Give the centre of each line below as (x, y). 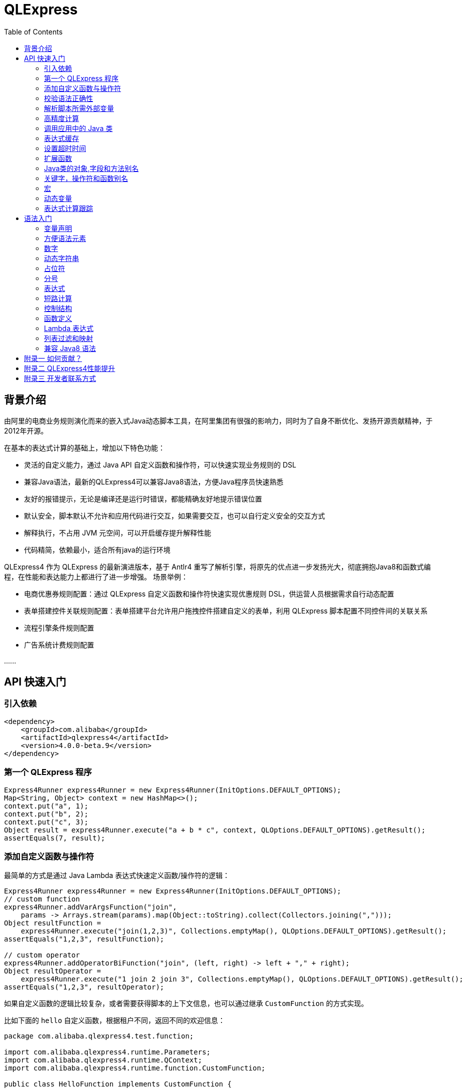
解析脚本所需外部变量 (79, 108)
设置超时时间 (65, 148)
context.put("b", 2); (46, 814)
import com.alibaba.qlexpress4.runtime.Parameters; (107, 1052)
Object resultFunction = (52, 923)
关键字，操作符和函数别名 (86, 178)
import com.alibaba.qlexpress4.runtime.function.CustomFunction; (135, 1068)
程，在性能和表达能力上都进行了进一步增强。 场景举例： (96, 576)
